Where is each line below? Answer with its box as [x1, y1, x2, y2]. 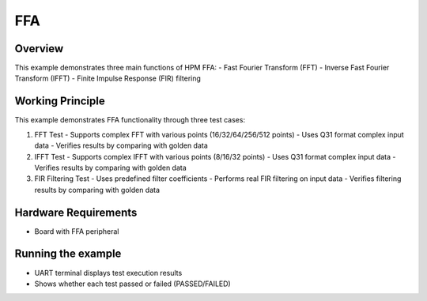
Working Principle [14, 95, 106, 108]
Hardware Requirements [14, 205, 138, 219]
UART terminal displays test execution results [34, 268, 183, 277]
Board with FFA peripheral [34, 226, 119, 236]
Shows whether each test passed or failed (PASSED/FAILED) [34, 279, 231, 288]
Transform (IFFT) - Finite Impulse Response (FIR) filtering [14, 73, 202, 83]
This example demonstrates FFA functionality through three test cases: [14, 115, 245, 125]
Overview [14, 42, 64, 55]
